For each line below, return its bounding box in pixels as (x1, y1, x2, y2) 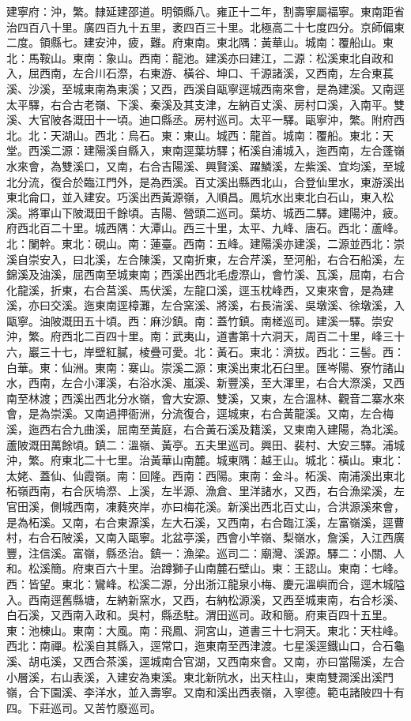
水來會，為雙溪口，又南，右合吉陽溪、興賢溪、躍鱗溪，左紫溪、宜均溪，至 (6, 157, 394, 174)
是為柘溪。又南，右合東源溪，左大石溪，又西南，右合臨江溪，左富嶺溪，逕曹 (6, 513, 405, 530)
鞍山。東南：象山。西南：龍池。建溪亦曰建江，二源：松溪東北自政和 (39, 49, 394, 66)
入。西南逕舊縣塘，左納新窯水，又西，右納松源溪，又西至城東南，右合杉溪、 (6, 591, 405, 607)
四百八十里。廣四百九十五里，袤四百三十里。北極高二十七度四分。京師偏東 (17, 18, 405, 35)
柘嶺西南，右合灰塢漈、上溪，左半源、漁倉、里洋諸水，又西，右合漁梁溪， (6, 483, 394, 499)
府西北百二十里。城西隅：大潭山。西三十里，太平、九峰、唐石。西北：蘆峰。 (6, 220, 405, 236)
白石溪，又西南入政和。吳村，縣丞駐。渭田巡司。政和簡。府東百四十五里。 (6, 606, 394, 623)
